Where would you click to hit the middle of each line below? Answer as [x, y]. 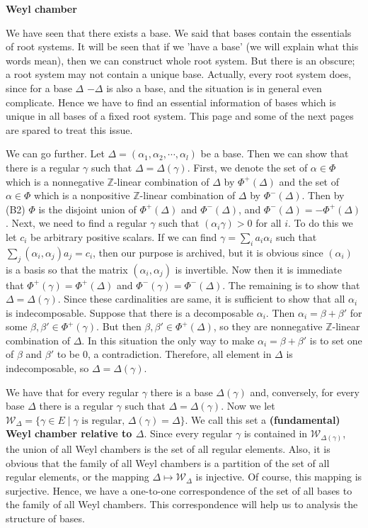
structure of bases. [45, 518]
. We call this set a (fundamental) [263, 419]
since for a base [39, 88]
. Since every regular [188, 433]
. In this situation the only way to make [168, 340]
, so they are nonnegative [268, 326]
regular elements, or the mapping [77, 477]
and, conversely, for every [305, 392]
